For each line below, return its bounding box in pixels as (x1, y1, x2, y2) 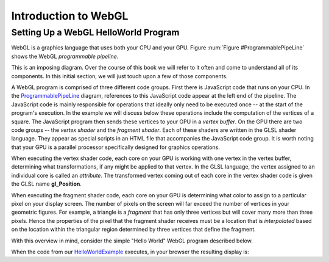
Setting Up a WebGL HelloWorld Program (11, 27, 180, 38)
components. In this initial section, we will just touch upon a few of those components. (11, 72, 228, 79)
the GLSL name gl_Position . (11, 180, 82, 187)
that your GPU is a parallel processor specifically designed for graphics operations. (11, 144, 221, 151)
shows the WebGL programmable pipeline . (11, 53, 119, 60)
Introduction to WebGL (11, 9, 129, 23)
